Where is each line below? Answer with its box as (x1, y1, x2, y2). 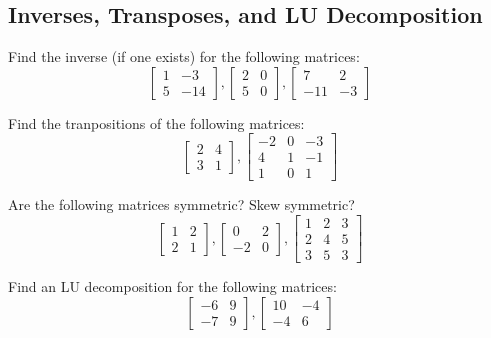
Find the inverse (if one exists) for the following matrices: (8, 46, 360, 67)
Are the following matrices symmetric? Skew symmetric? (8, 194, 355, 215)
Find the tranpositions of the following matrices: (8, 112, 305, 133)
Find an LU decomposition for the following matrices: (8, 276, 337, 297)
